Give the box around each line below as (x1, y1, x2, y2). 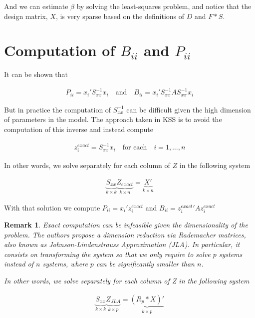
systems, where (42, 258, 88, 269)
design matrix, (4, 10, 48, 21)
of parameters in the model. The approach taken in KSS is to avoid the (4, 114, 222, 124)
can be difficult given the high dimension (126, 104, 251, 114)
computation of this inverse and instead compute (4, 124, 153, 134)
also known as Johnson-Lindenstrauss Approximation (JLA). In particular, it (4, 239, 240, 249)
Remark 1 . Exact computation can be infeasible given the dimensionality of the (4, 219, 248, 230)
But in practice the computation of (4, 104, 111, 114)
